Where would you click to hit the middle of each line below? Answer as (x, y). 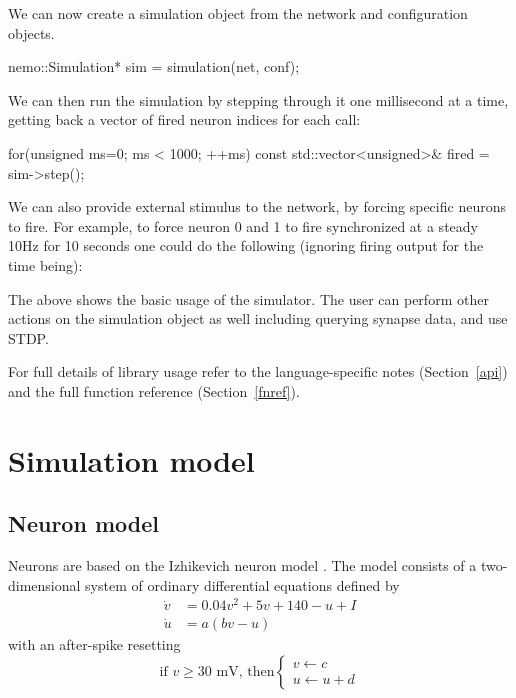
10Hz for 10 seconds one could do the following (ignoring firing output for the (246, 245)
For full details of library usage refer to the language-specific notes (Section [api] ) (258, 371)
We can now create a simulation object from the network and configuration (238, 13)
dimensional (44, 584)
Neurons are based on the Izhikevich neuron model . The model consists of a (242, 565)
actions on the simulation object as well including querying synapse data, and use (258, 318)
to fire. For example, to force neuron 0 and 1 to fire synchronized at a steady (243, 225)
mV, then (245, 672)
